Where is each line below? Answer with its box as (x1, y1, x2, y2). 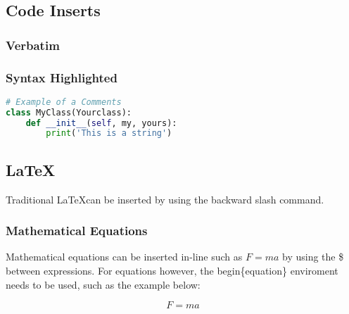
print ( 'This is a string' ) (46, 128, 172, 139)
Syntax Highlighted (6, 68, 118, 86)
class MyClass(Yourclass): (6, 107, 132, 118)
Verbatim (6, 36, 60, 54)
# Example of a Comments (6, 96, 122, 107)
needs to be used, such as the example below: (6, 277, 201, 291)
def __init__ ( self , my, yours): (25, 118, 177, 128)
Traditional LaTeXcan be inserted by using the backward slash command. (6, 191, 324, 206)
